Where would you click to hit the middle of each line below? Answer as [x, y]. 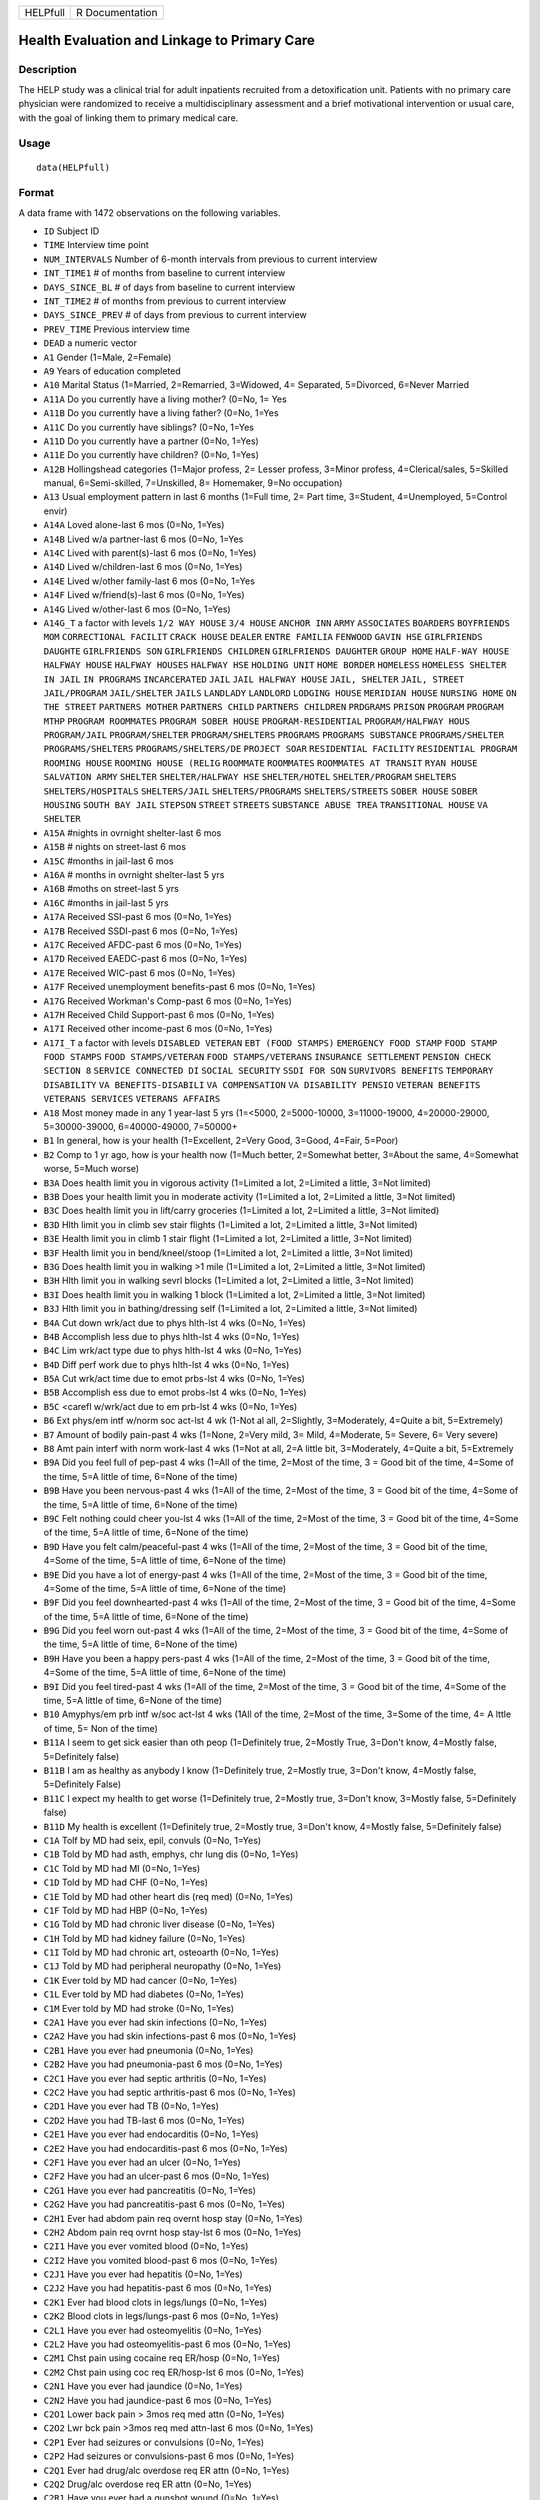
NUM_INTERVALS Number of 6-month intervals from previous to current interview [210, 259]
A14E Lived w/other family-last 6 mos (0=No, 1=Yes [149, 581]
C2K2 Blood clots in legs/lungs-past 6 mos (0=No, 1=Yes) [161, 2316]
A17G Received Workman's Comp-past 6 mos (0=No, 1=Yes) [167, 1001]
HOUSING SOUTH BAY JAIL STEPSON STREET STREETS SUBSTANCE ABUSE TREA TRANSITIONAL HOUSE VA [266, 805]
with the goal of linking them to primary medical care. [128, 117]
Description [47, 70]
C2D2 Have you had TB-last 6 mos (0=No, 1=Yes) [144, 2120]
